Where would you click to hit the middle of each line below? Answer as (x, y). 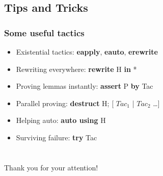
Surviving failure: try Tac (57, 137)
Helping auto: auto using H (61, 120)
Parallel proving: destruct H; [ (65, 103)
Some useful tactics (44, 32)
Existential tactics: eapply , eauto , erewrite (87, 52)
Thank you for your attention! (51, 167)
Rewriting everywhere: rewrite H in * (76, 69)
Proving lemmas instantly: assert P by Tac (85, 86)
